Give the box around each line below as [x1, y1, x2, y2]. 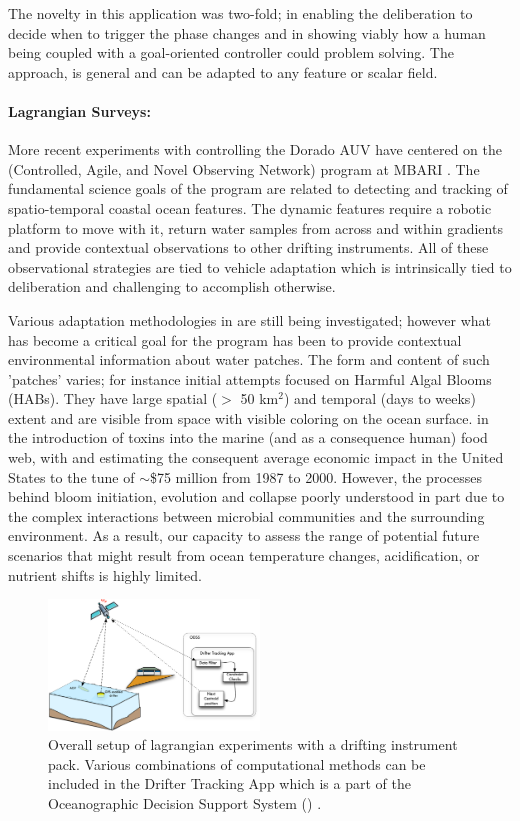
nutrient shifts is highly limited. [8, 564, 202, 585]
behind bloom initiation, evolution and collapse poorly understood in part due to [8, 486, 505, 507]
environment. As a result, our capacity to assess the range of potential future [8, 525, 480, 546]
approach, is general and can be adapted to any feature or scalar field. [8, 61, 438, 82]
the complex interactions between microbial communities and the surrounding [8, 505, 485, 526]
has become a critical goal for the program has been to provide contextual [8, 329, 462, 350]
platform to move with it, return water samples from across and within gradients [8, 217, 503, 238]
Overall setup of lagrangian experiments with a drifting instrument [48, 734, 458, 755]
